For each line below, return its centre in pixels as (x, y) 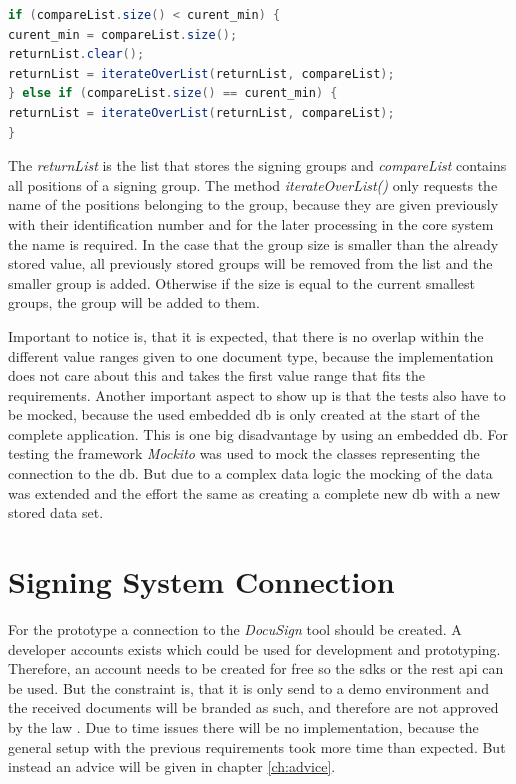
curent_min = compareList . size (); (123, 34)
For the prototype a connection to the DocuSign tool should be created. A (235, 628)
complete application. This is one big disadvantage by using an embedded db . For (258, 433)
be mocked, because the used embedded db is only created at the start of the (244, 414)
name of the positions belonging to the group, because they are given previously (253, 204)
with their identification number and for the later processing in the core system (251, 223)
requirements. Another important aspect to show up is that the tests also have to (257, 394)
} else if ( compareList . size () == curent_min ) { (173, 93)
